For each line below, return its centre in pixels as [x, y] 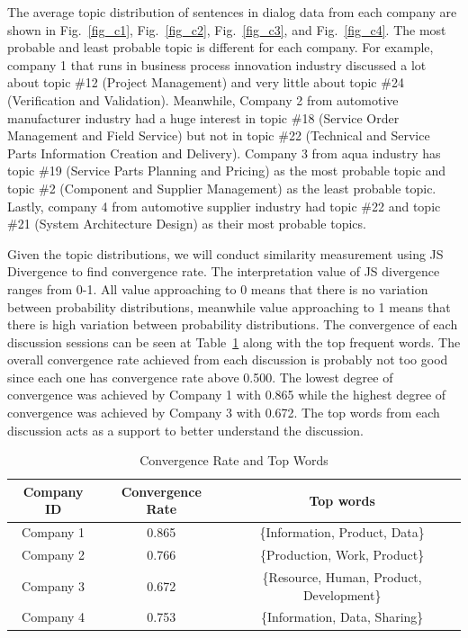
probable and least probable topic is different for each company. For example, [220, 47]
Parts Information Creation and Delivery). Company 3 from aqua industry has [224, 153]
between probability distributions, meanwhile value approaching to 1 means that [229, 306]
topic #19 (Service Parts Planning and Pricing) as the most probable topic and [227, 171]
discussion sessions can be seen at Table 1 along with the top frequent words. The [234, 341]
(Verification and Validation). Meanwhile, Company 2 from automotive [203, 99]
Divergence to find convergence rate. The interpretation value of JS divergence [224, 271]
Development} [342, 594]
